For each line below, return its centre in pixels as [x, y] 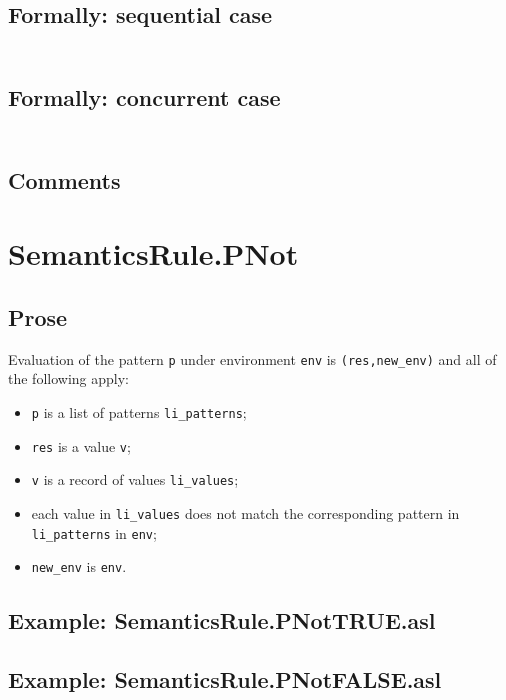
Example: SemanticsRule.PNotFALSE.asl [225, 679]
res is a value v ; [81, 445]
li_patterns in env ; [94, 532]
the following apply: [68, 378]
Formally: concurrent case [144, 97]
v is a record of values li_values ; [135, 479]
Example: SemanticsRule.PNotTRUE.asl [222, 620]
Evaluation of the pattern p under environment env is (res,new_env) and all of [252, 358]
